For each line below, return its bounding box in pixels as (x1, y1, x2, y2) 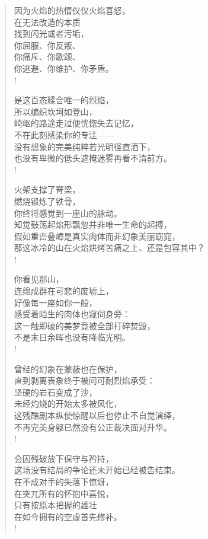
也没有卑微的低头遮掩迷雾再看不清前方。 (14, 152, 172, 164)
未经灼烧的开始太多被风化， (14, 397, 122, 410)
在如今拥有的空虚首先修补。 (14, 510, 122, 522)
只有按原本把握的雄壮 (14, 499, 97, 511)
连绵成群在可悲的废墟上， (14, 285, 114, 297)
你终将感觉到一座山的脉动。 (14, 206, 122, 219)
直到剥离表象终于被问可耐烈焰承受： (14, 374, 155, 387)
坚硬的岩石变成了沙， (14, 385, 97, 398)
